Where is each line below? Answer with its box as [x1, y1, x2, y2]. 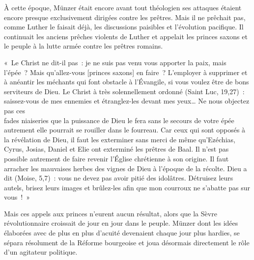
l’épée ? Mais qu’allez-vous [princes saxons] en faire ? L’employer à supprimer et [4, 67, 248, 77]
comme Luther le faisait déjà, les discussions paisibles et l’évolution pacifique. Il [4, 22, 244, 32]
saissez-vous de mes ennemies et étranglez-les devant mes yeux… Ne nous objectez [4, 96, 250, 106]
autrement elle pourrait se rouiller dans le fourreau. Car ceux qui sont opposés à [4, 125, 246, 135]
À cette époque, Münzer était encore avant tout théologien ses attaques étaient [4, 2, 242, 12]
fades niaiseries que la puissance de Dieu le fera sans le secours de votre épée [4, 115, 234, 125]
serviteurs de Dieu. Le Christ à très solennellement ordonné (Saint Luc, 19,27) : [4, 86, 245, 96]
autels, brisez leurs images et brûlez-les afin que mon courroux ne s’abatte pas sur [4, 182, 250, 192]
